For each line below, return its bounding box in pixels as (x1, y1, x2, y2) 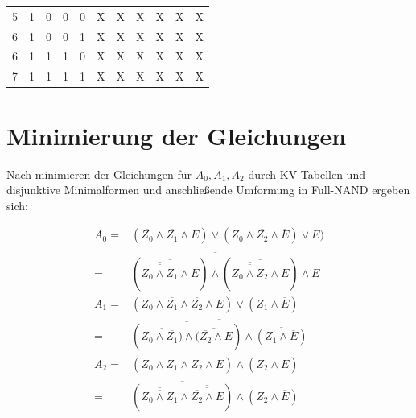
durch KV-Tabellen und (248, 165, 365, 182)
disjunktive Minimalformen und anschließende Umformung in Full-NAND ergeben (6, 181, 410, 198)
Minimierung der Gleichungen (6, 118, 347, 151)
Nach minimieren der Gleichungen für (6, 165, 192, 182)
